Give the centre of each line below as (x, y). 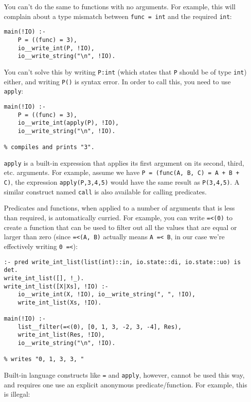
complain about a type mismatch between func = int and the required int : (118, 16)
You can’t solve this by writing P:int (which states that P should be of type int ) (125, 71)
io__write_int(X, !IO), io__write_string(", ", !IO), (107, 295)
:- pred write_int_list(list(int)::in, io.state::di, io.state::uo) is (122, 262)
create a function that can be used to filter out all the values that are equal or (120, 227)
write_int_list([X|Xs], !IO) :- (56, 286)
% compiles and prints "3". (49, 147)
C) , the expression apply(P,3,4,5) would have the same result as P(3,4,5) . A (122, 182)
